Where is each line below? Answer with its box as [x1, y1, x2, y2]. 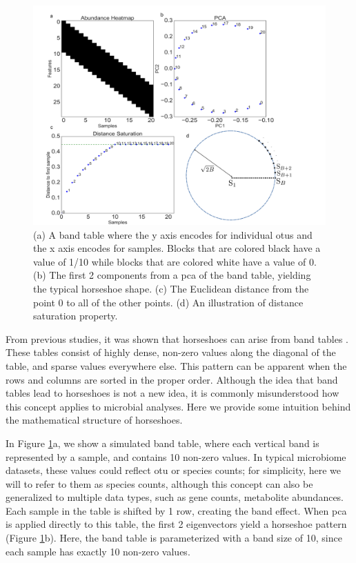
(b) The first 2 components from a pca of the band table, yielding [33, 268, 311, 282]
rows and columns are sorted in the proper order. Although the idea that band [6, 372, 338, 386]
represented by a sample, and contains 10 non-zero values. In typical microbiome [6, 449, 346, 464]
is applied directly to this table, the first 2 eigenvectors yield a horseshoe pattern [6, 517, 347, 531]
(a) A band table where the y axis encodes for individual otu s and [33, 227, 313, 241]
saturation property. [33, 308, 118, 323]
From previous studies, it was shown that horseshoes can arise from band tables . [6, 331, 348, 346]
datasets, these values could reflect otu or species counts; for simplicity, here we [6, 463, 342, 477]
